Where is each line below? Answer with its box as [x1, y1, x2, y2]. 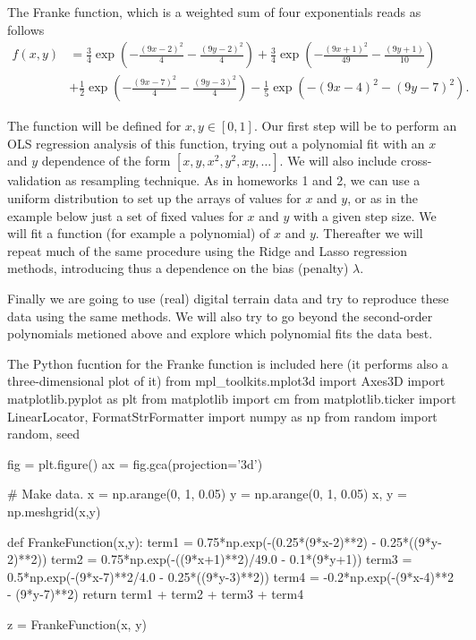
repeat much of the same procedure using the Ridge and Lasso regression [7, 241, 408, 260]
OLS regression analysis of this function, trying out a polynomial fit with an [7, 133, 425, 152]
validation [7, 171, 62, 190]
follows [7, 20, 45, 38]
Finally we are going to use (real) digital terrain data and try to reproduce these [7, 289, 449, 307]
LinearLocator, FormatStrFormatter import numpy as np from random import [7, 406, 438, 425]
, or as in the [347, 189, 418, 208]
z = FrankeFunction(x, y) [7, 614, 148, 633]
